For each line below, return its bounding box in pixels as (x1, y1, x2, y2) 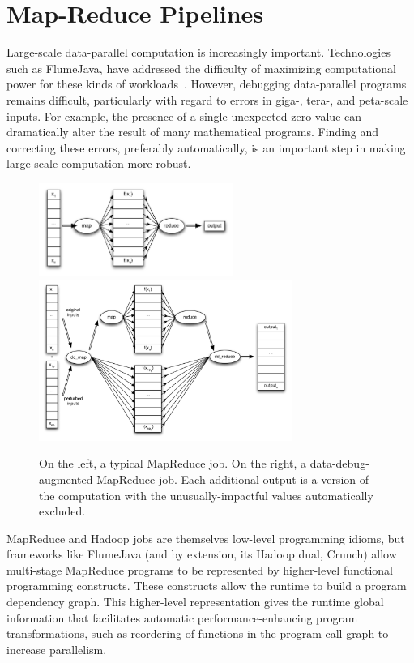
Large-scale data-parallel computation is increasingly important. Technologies (6, 44, 391, 61)
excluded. (39, 503, 86, 520)
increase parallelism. (6, 640, 107, 657)
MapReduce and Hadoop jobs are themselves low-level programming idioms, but (6, 529, 405, 546)
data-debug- (309, 455, 369, 472)
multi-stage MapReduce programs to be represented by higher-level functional (6, 561, 394, 578)
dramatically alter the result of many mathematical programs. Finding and (6, 123, 379, 140)
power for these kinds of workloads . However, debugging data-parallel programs (6, 75, 407, 92)
